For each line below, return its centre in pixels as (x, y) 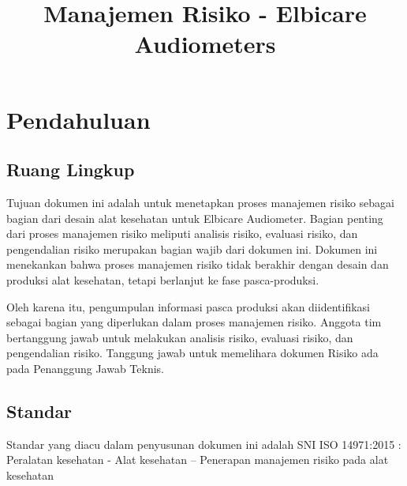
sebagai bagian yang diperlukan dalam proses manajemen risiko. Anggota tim (194, 322)
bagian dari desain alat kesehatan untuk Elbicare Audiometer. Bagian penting (195, 218)
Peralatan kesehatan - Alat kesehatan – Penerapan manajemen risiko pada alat (198, 460)
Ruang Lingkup (71, 170)
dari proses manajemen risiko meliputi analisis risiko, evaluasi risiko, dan (182, 234)
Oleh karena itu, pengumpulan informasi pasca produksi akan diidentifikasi (188, 306)
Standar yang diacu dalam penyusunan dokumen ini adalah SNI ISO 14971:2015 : (204, 444)
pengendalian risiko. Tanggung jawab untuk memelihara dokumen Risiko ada (192, 353)
